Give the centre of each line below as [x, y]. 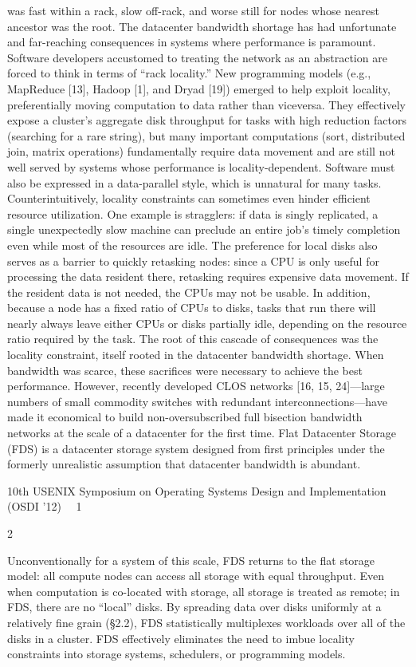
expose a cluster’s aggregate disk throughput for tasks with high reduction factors [207, 120]
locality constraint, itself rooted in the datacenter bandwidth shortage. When [196, 355]
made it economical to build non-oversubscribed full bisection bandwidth [185, 417]
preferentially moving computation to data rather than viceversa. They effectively [206, 104]
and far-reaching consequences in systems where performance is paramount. [192, 42]
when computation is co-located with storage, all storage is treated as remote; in [204, 591]
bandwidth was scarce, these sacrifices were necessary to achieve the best [185, 370]
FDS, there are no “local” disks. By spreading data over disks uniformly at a [194, 607]
